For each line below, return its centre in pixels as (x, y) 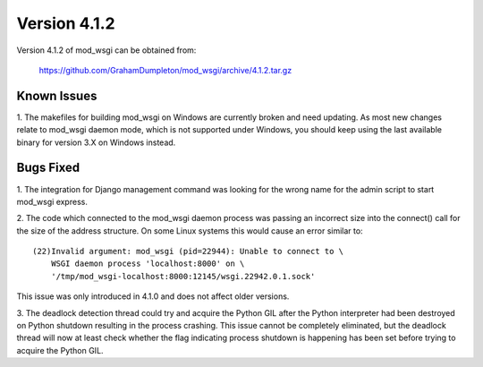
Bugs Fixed (48, 168)
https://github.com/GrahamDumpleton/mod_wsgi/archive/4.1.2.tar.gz (165, 70)
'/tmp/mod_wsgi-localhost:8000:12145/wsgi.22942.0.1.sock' (183, 276)
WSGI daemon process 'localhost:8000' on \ (148, 264)
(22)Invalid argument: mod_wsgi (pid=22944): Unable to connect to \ (188, 252)
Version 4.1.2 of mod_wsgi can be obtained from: (106, 50)
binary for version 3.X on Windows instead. (96, 142)
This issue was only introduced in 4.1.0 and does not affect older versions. (153, 296)
